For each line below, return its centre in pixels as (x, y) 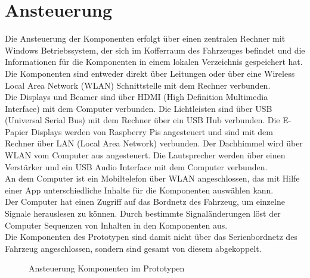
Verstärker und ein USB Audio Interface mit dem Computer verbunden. (136, 166)
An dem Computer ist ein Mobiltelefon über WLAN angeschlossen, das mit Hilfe (152, 178)
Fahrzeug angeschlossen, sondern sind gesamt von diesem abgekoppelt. (133, 248)
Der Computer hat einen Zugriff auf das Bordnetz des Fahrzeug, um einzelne (145, 202)
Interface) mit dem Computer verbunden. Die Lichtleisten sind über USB (139, 108)
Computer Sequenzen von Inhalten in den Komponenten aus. (116, 225)
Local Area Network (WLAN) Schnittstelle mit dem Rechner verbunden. (138, 85)
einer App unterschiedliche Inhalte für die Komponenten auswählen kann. (139, 190)
